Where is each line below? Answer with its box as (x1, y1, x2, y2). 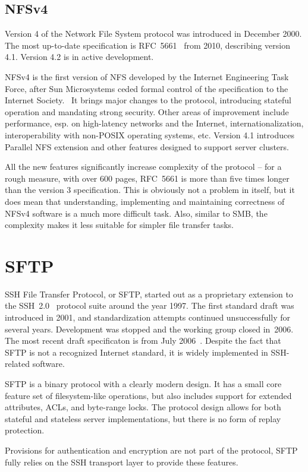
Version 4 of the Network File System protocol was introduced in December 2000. (5, 27, 302, 40)
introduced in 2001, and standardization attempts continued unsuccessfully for (5, 311, 291, 324)
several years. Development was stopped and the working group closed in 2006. (5, 322, 294, 335)
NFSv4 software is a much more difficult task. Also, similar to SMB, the (5, 207, 268, 219)
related (5, 357, 30, 370)
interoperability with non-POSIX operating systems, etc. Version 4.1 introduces (5, 128, 294, 141)
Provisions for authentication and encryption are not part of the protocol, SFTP (5, 444, 298, 456)
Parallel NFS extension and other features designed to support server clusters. (5, 140, 289, 153)
